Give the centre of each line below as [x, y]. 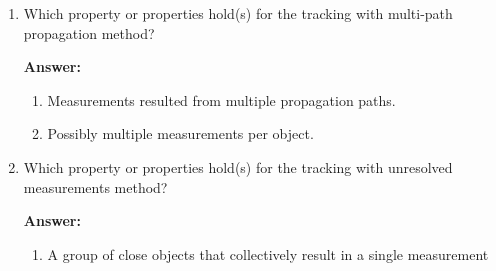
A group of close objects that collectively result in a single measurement [268, 253]
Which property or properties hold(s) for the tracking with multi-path [238, 13]
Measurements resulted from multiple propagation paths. [221, 99]
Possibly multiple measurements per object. [180, 133]
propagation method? [89, 32]
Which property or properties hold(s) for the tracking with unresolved [238, 166]
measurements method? [95, 186]
